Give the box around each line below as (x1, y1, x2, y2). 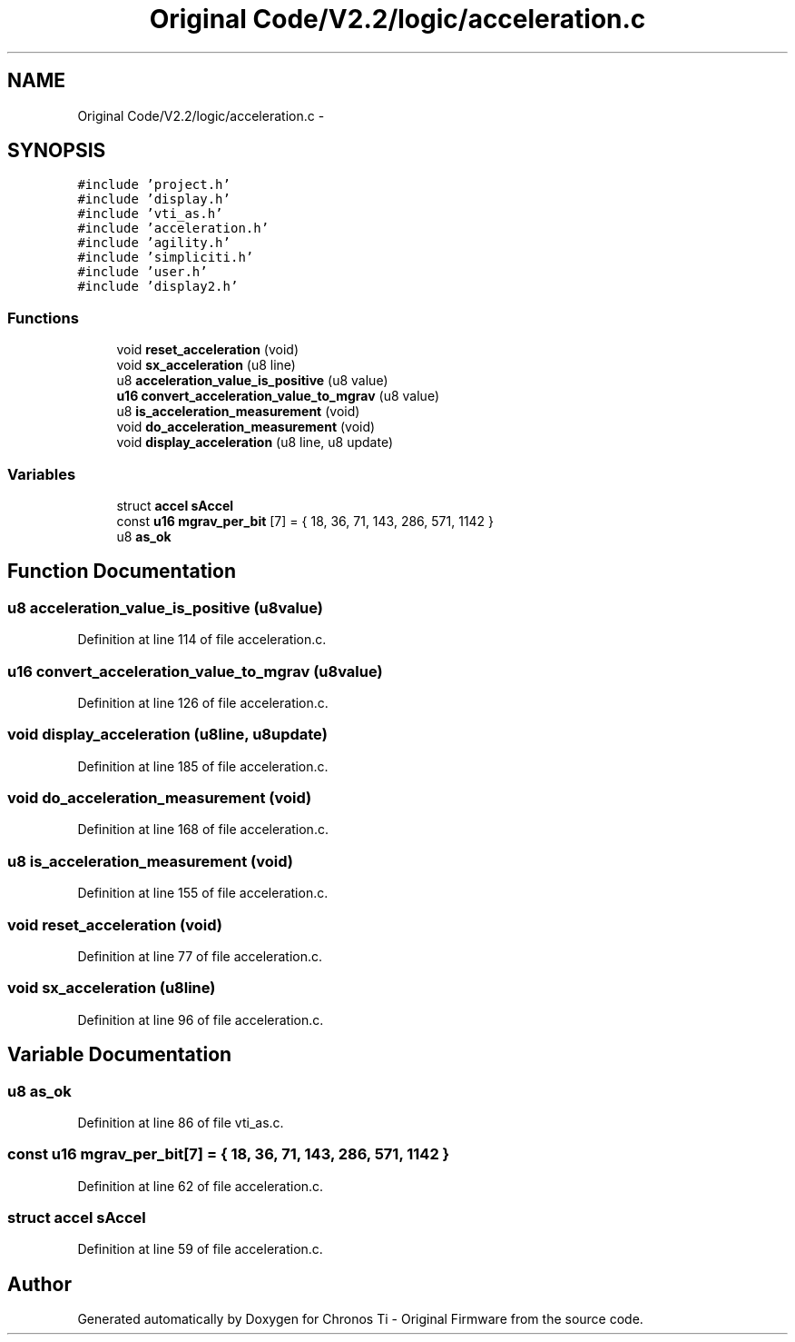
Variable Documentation (7, 1043, 232, 1067)
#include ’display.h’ (77, 192, 231, 207)
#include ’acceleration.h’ (77, 221, 270, 236)
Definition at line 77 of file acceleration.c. (77, 948, 323, 964)
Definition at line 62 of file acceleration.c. (77, 1178, 324, 1194)
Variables (7, 464, 76, 483)
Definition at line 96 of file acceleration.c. (77, 1011, 324, 1028)
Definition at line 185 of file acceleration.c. (77, 758, 329, 774)
